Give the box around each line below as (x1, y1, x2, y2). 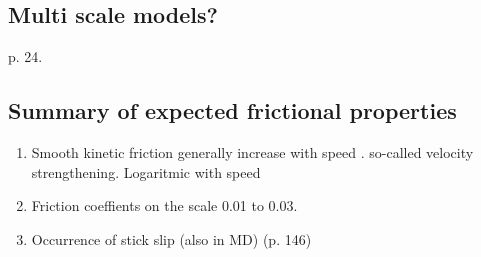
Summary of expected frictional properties (8, 95, 457, 126)
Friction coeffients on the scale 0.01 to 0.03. (31, 195, 298, 216)
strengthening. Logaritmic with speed (31, 161, 261, 182)
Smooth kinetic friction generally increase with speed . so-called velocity (31, 142, 474, 162)
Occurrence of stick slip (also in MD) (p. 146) (31, 228, 312, 249)
